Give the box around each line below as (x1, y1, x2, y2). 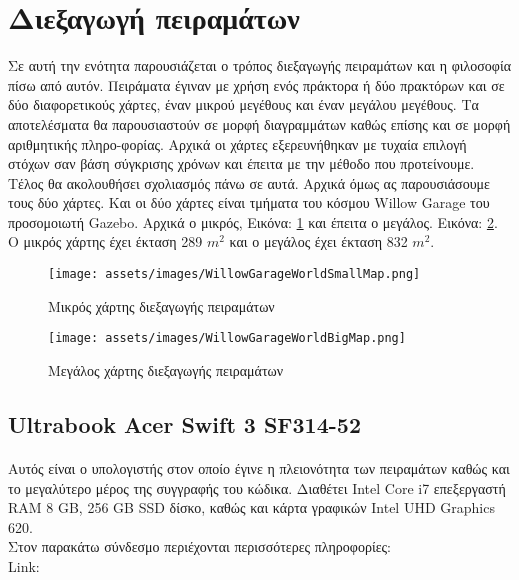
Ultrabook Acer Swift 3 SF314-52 (8, 408, 361, 439)
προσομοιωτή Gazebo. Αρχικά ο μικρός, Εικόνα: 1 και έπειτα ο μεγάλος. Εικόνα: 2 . (8, 211, 498, 232)
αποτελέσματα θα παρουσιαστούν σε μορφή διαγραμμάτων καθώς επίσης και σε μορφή (8, 113, 511, 134)
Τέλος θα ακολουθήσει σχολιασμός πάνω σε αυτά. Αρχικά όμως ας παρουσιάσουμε (8, 172, 490, 193)
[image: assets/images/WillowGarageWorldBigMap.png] (48, 331, 406, 346)
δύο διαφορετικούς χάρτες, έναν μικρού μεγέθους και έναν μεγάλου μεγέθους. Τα (8, 94, 479, 115)
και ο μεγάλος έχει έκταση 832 (229, 231, 408, 252)
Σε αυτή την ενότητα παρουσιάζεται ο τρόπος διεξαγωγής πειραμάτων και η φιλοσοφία (8, 55, 511, 76)
